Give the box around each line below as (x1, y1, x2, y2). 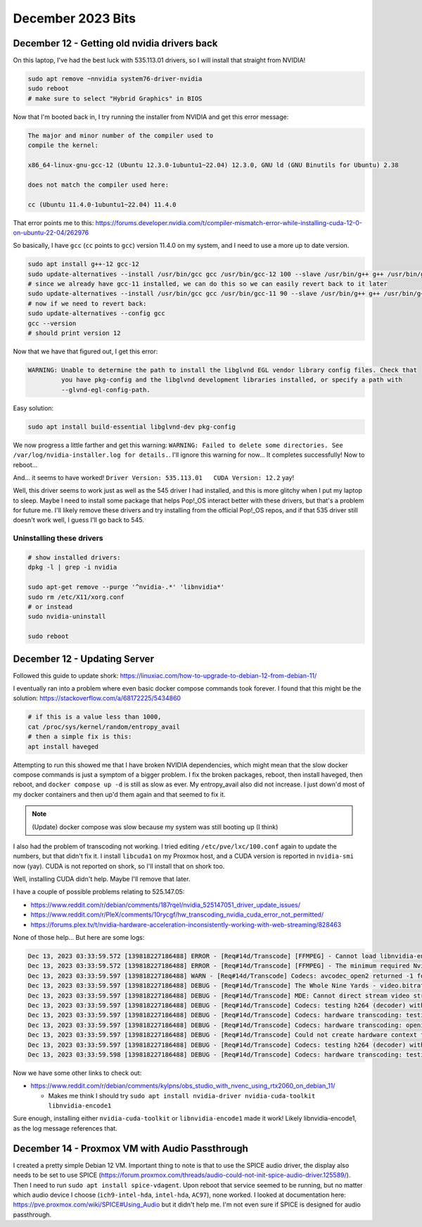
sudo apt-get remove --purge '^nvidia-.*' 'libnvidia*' (27, 583, 225, 591)
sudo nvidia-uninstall (27, 612, 106, 621)
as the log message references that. (13, 1124, 117, 1133)
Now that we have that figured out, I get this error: (13, 347, 158, 355)
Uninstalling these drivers (13, 534, 103, 543)
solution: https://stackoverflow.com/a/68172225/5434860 (13, 694, 181, 703)
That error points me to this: (13, 218, 94, 227)
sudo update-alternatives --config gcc (27, 310, 165, 317)
